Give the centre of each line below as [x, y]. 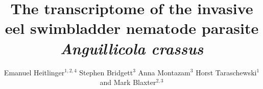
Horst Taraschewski [226, 72]
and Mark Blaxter [128, 82]
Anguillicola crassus [132, 48]
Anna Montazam [164, 72]
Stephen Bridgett [106, 72]
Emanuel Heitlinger [34, 72]
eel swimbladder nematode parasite [132, 28]
